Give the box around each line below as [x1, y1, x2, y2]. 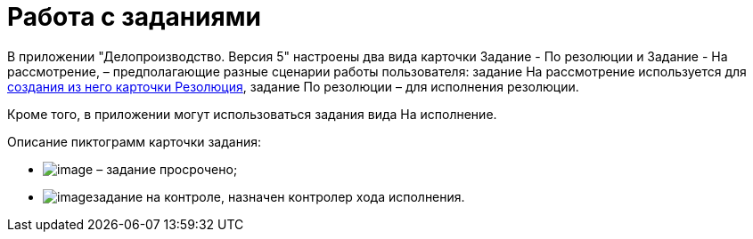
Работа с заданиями [7, 2, 261, 32]
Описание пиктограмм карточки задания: [7, 133, 261, 149]
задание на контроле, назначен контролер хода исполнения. [93, 188, 465, 204]
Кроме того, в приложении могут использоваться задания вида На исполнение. [7, 106, 497, 122]
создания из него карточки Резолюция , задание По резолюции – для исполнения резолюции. [7, 78, 579, 94]
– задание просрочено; [96, 161, 238, 177]
